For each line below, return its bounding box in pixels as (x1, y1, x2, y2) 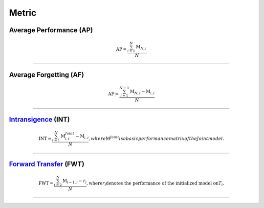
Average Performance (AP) (9, 26, 93, 34)
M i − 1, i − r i (62, 178, 87, 185)
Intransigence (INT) (9, 115, 70, 123)
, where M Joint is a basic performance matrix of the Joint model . (88, 135, 224, 141)
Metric (9, 7, 37, 18)
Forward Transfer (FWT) (9, 160, 85, 168)
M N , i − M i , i (130, 89, 155, 95)
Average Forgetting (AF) (9, 70, 84, 79)
